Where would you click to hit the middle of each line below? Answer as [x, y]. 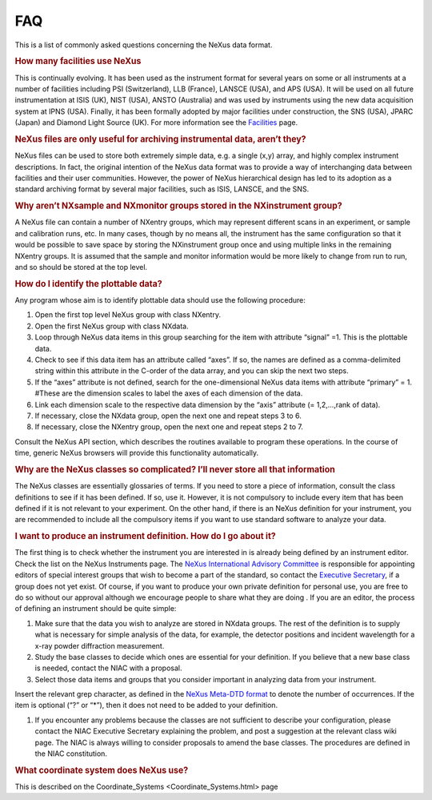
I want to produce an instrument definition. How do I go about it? [145, 537]
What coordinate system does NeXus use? [102, 770]
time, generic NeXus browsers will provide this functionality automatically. [137, 453]
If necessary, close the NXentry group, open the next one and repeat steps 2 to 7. [169, 427]
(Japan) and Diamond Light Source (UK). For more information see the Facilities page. [156, 123]
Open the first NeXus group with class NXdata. [112, 326]
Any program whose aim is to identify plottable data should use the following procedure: [160, 300]
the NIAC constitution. [71, 754]
